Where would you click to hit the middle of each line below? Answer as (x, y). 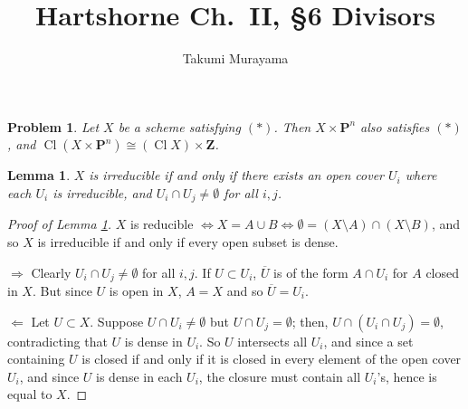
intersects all (272, 341)
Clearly (51, 272)
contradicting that (57, 341)
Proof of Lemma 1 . (60, 224)
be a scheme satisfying (179, 126)
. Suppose (117, 321)
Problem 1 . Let (53, 126)
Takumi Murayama (235, 58)
